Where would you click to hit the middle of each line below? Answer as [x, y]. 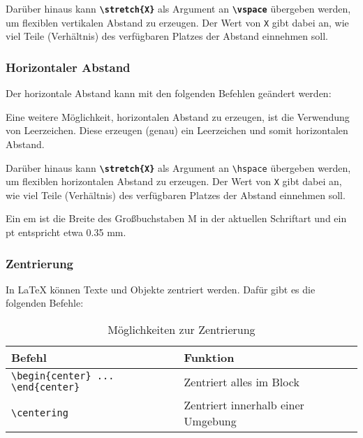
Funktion [209, 357]
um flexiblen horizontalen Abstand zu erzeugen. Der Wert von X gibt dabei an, [174, 181]
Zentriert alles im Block [242, 381]
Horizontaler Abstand [68, 67]
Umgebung [210, 421]
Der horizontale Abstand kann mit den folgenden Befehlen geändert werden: [169, 93]
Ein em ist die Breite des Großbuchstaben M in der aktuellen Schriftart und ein [176, 218]
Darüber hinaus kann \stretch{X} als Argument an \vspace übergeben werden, [178, 8]
